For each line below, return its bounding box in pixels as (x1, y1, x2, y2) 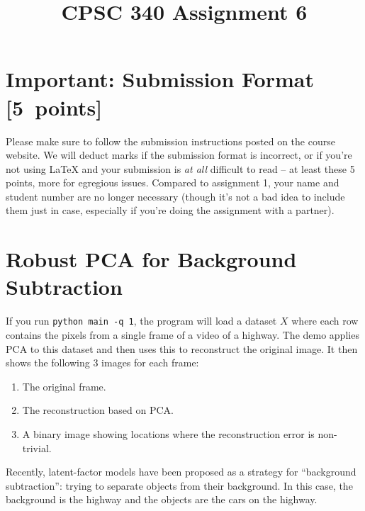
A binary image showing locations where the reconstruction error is (22, 427, 315, 441)
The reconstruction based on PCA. (22, 403, 174, 417)
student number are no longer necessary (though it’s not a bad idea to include (6, 189, 345, 203)
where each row (291, 313, 359, 328)
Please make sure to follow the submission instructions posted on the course (6, 133, 335, 148)
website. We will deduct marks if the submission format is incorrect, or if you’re (6, 147, 352, 162)
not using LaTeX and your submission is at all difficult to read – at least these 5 (6, 161, 355, 176)
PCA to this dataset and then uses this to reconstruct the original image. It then (6, 341, 358, 356)
